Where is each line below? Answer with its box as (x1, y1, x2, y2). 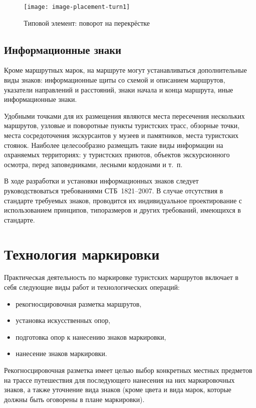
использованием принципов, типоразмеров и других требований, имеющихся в (4, 205, 241, 215)
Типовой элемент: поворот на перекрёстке (24, 17, 150, 28)
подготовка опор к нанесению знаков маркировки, (15, 331, 166, 342)
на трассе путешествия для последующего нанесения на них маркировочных (4, 374, 235, 385)
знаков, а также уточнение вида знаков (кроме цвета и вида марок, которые (4, 384, 232, 395)
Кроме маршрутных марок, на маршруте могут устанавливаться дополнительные (4, 65, 247, 75)
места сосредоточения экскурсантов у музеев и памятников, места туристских (4, 130, 239, 140)
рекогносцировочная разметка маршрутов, (15, 298, 142, 309)
